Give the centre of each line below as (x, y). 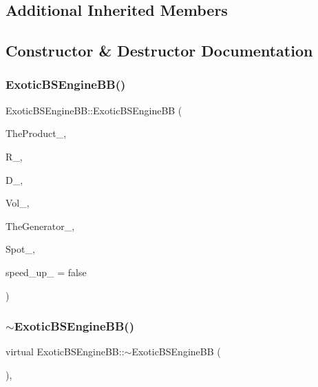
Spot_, (20, 249)
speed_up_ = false (46, 272)
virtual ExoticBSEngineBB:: (65, 352)
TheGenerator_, (40, 226)
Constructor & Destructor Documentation (159, 51)
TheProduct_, (36, 133)
